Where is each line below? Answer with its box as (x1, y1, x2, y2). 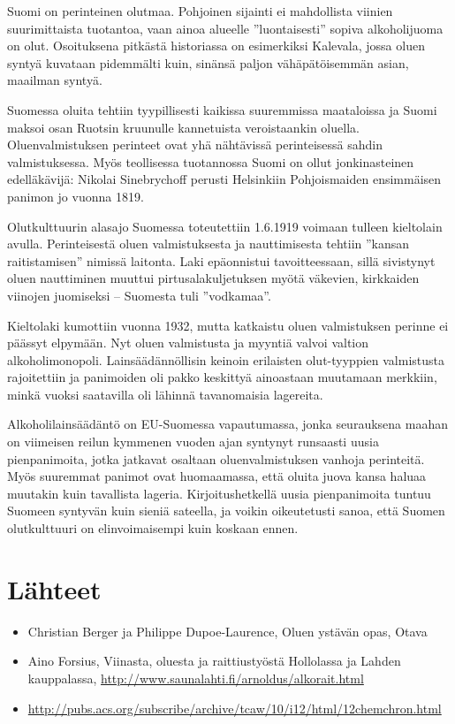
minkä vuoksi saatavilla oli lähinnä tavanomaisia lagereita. (7, 385, 323, 403)
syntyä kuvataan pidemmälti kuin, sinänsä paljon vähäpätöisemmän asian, (7, 53, 409, 72)
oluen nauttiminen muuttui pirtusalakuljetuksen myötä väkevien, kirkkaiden (7, 269, 420, 287)
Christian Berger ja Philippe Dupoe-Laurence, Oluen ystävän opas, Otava (27, 621, 428, 640)
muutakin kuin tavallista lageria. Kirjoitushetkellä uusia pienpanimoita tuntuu (7, 484, 431, 502)
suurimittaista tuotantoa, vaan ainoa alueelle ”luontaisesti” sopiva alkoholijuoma (7, 19, 444, 37)
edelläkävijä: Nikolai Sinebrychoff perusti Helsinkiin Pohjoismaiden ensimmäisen (7, 170, 442, 188)
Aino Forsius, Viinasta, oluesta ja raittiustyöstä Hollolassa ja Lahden (27, 652, 401, 670)
